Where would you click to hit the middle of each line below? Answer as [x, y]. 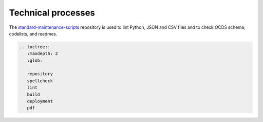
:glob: [35, 60]
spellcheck [40, 81]
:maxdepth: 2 [43, 54]
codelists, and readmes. [33, 34]
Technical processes [52, 13]
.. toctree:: [35, 47]
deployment [40, 101]
